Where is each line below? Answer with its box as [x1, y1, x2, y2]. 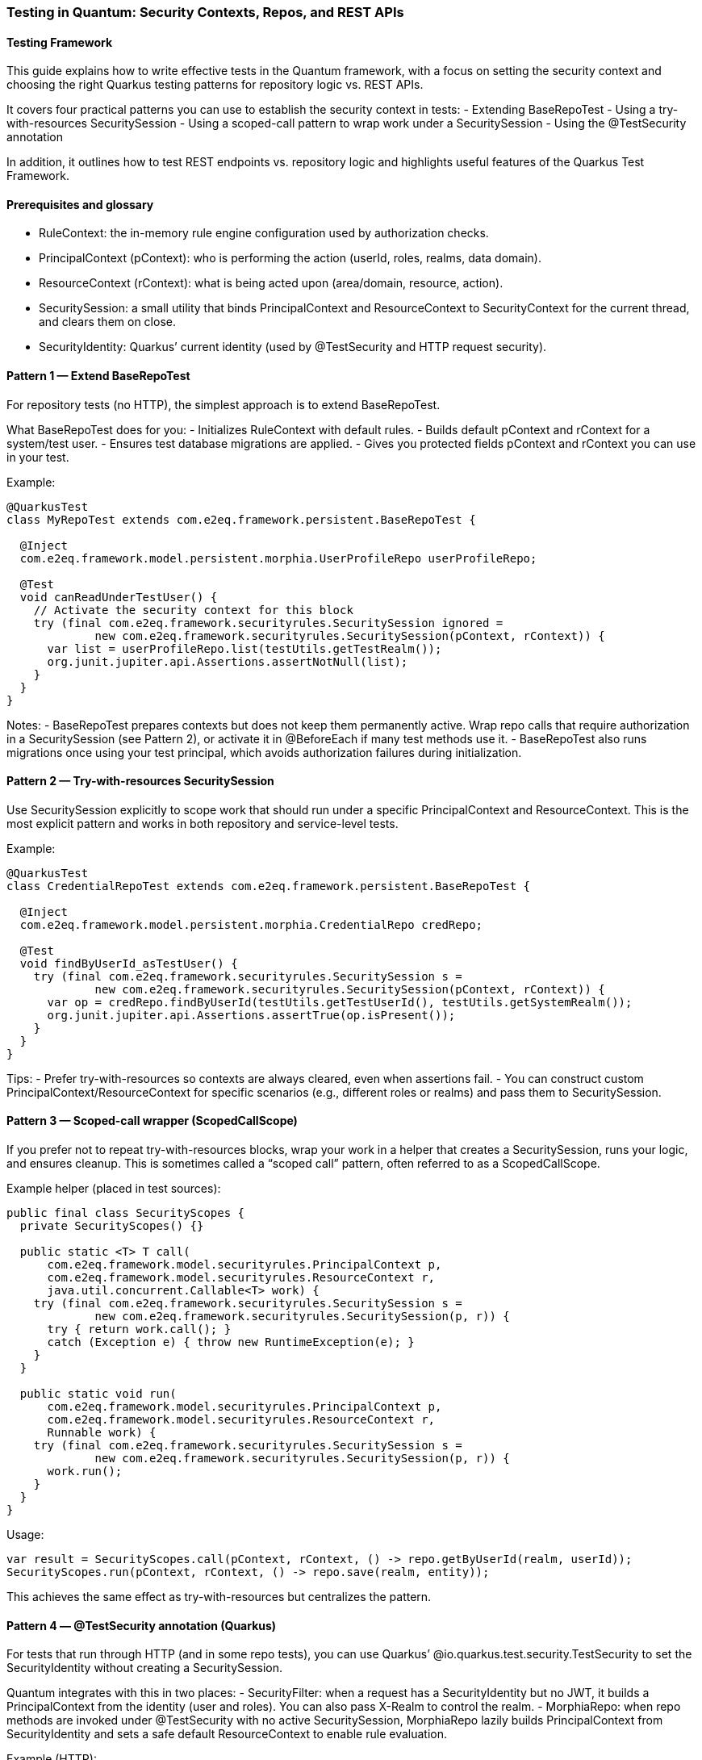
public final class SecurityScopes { [6, 1206, 245, 1220]
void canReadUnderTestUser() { [19, 590, 218, 604]
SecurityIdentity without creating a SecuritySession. [6, 1661, 283, 1675]
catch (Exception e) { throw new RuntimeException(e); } [47, 1336, 415, 1349]
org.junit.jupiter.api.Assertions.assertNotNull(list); [47, 654, 408, 668]
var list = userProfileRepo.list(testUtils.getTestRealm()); [47, 642, 442, 655]
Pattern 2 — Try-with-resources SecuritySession [6, 774, 274, 788]
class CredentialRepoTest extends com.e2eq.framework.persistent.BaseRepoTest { [6, 879, 531, 893]
